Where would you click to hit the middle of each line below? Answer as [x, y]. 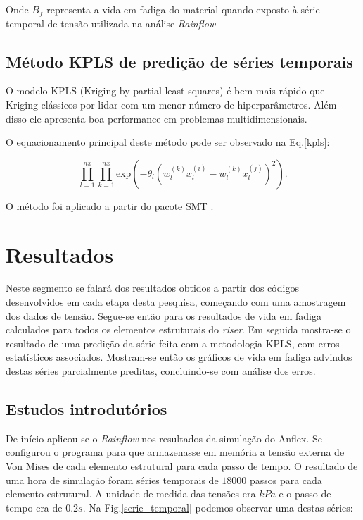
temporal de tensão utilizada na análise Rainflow [111, 23]
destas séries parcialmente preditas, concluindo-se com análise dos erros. [161, 371]
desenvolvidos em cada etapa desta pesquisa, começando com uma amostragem [176, 302]
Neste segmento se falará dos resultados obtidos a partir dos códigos [152, 288]
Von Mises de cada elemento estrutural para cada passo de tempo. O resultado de [182, 466]
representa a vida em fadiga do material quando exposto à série [183, 9]
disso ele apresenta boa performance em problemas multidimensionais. [157, 118]
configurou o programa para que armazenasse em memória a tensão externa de [175, 452]
